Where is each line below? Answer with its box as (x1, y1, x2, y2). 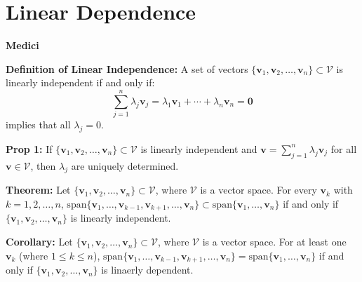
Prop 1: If (6, 141, 53, 156)
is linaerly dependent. (101, 262, 194, 277)
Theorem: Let (6, 182, 71, 197)
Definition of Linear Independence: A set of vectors (6, 61, 248, 76)
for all (330, 141, 357, 156)
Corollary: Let (6, 234, 73, 249)
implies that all (6, 117, 71, 132)
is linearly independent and (140, 141, 257, 156)
